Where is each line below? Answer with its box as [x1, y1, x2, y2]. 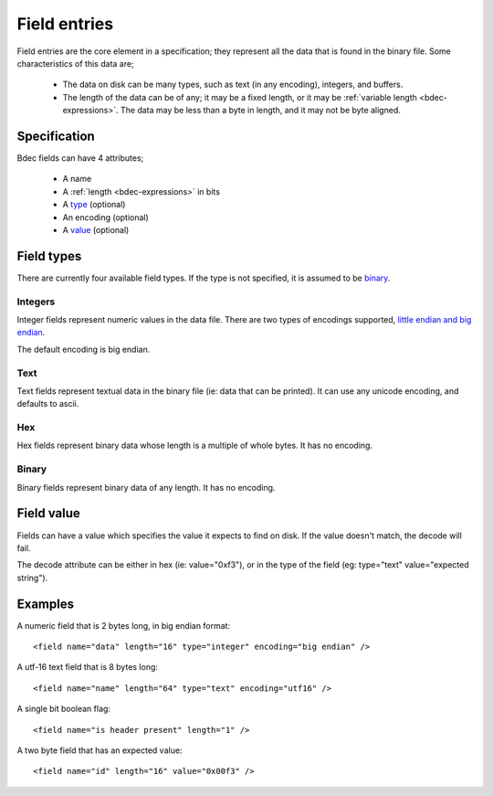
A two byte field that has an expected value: [16, 745, 183, 756]
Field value [16, 505, 81, 521]
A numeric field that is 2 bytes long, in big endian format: [16, 620, 231, 631]
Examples [16, 596, 75, 611]
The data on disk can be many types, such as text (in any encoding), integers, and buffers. [62, 79, 404, 90]
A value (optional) [62, 224, 130, 235]
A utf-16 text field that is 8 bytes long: [16, 662, 159, 673]
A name [62, 174, 92, 185]
